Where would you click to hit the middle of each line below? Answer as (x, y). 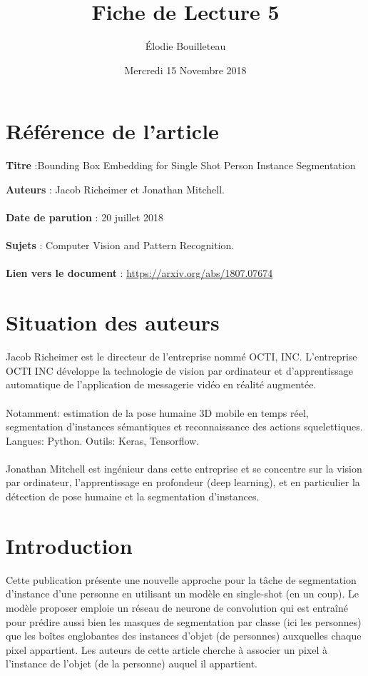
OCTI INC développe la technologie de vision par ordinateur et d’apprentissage (179, 370)
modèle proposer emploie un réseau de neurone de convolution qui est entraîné (177, 607)
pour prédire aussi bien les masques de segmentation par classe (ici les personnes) (184, 621)
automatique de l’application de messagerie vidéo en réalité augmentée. (161, 384)
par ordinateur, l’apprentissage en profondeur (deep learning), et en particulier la (183, 482)
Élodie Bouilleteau (185, 46)
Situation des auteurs (113, 322)
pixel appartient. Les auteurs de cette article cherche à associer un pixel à (167, 649)
